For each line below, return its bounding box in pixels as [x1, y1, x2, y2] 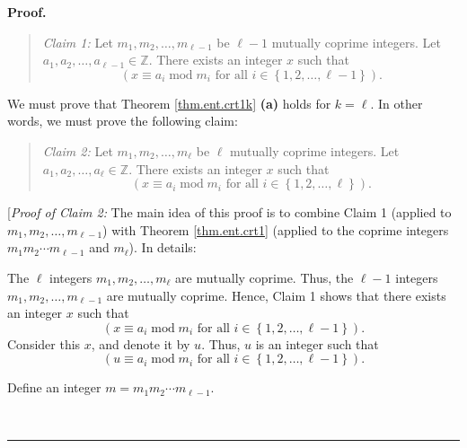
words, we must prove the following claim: [7, 111, 238, 130]
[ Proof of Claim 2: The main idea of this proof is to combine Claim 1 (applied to [7, 203, 452, 222]
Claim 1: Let [42, 32, 113, 51]
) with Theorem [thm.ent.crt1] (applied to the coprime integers [102, 220, 449, 239]
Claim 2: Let [42, 141, 113, 160]
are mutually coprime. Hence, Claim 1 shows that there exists [106, 285, 446, 304]
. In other [370, 93, 423, 112]
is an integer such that [255, 334, 379, 353]
